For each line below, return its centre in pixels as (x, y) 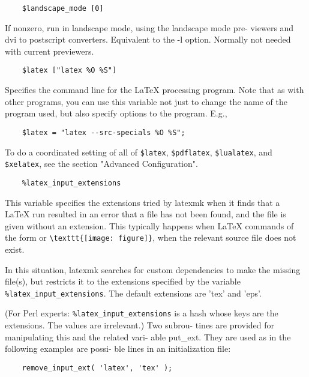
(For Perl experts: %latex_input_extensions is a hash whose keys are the (142, 313)
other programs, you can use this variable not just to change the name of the (146, 101)
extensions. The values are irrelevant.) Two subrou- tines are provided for (140, 325)
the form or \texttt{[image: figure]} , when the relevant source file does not (151, 237)
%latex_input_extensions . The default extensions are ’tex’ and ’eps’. (133, 293)
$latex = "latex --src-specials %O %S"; (103, 132)
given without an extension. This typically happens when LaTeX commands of (149, 225)
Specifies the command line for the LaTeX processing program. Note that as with (154, 90)
